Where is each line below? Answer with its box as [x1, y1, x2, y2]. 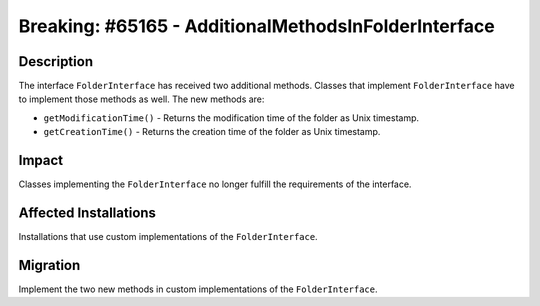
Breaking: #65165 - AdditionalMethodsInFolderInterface [18, 15, 495, 37]
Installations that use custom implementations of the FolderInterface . [18, 231, 319, 243]
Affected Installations [18, 204, 157, 221]
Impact [18, 152, 64, 169]
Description [18, 53, 94, 70]
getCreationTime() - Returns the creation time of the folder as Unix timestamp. [43, 126, 381, 138]
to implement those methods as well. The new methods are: [18, 93, 265, 105]
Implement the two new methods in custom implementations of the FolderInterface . [18, 283, 379, 295]
